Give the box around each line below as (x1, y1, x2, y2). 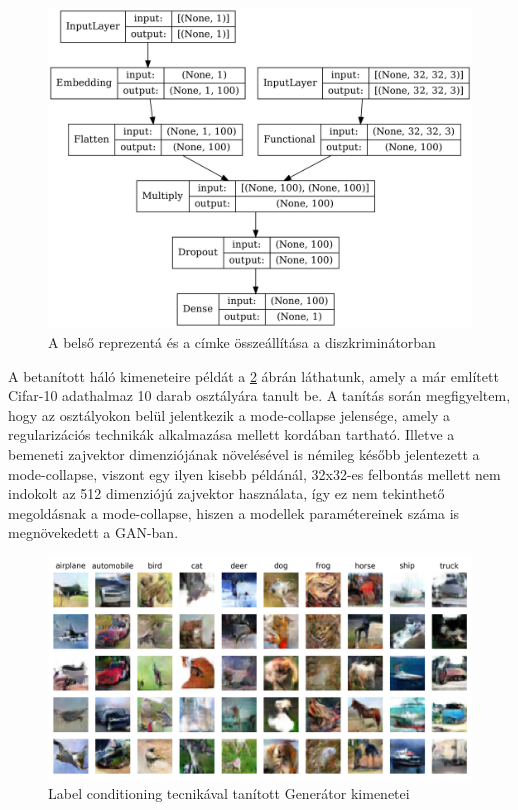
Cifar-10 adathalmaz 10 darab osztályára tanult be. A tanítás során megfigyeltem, (8, 385, 511, 406)
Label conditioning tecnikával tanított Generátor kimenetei (48, 782, 410, 803)
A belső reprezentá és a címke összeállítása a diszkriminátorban (48, 332, 436, 353)
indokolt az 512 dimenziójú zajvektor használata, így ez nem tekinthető (8, 483, 445, 504)
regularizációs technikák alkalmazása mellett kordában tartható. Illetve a (8, 424, 455, 445)
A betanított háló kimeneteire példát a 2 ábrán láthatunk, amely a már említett (8, 365, 499, 386)
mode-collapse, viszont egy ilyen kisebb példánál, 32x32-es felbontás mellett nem (8, 463, 501, 484)
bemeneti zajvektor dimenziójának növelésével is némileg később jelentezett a (8, 444, 480, 465)
